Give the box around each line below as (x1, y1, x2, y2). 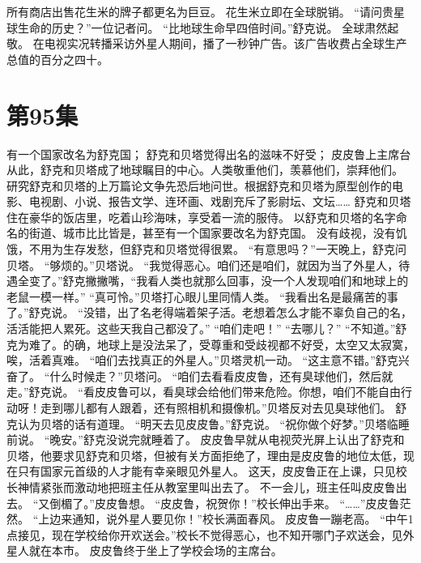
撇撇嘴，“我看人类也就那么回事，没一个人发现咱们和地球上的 (85, 272, 409, 289)
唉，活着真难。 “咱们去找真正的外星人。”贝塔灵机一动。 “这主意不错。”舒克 (6, 352, 398, 369)
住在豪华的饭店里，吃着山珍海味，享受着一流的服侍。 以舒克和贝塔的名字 (6, 208, 396, 225)
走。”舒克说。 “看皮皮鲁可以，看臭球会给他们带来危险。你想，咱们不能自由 (6, 383, 401, 400)
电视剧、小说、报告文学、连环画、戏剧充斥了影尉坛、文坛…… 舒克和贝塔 (28, 193, 411, 210)
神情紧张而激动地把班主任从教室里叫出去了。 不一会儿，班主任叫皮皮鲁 (17, 478, 396, 495)
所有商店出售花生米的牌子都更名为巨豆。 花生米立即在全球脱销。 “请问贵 (6, 3, 393, 19)
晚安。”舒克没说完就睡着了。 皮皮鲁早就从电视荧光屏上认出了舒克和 (49, 431, 405, 448)
